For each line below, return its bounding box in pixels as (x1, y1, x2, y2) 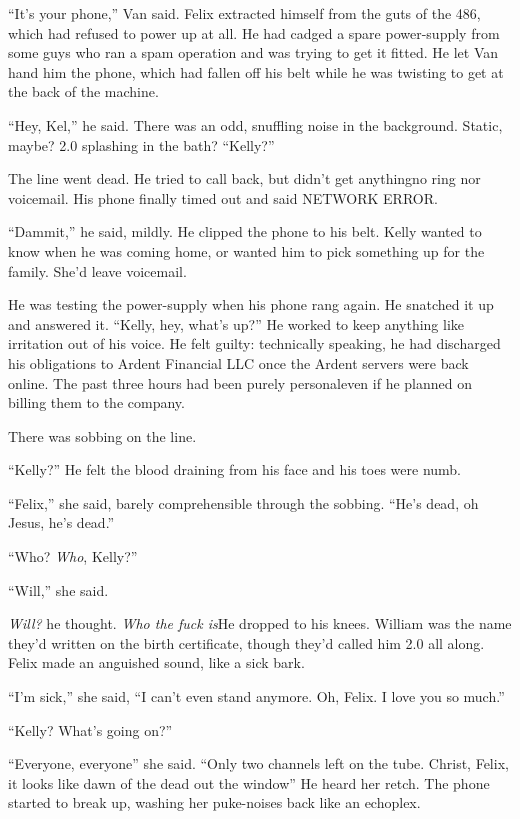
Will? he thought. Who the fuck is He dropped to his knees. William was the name (8, 613, 512, 634)
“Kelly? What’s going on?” (8, 719, 173, 740)
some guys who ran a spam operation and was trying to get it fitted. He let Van (8, 42, 499, 63)
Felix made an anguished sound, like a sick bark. (8, 652, 305, 673)
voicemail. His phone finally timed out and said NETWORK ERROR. (8, 187, 438, 208)
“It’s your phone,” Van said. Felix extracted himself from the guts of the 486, (8, 3, 481, 23)
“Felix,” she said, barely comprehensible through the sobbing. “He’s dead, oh (8, 492, 479, 513)
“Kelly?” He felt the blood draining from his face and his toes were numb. (8, 459, 462, 480)
